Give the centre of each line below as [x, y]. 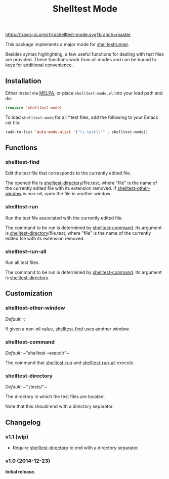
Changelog [23, 422]
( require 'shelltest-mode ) [34, 108]
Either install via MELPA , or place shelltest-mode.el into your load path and [84, 93]
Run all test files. [23, 263]
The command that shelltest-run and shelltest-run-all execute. [70, 363]
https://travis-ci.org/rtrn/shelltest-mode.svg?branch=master [68, 35]
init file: [13, 122]
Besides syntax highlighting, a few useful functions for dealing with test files [85, 54]
